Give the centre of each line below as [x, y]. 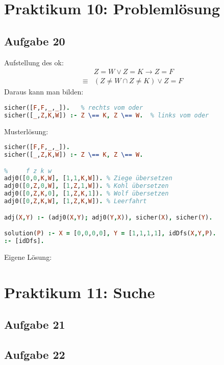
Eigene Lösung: [28, 257]
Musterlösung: [26, 131]
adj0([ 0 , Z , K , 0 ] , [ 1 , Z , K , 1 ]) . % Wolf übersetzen [86, 194]
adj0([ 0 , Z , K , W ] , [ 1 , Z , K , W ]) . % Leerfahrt [76, 201]
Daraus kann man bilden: [44, 92]
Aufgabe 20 [35, 41]
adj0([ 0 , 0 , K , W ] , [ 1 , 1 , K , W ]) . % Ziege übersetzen [88, 178]
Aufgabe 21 [35, 324]
